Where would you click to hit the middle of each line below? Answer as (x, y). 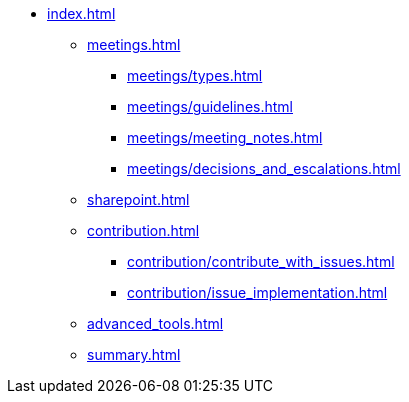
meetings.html (134, 44)
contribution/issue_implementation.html (257, 292)
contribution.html (143, 230)
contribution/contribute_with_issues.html (261, 261)
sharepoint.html (138, 199)
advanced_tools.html (155, 323)
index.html (81, 13)
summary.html (134, 354)
